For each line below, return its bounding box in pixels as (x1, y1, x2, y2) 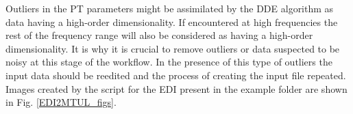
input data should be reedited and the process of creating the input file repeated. (5, 68, 346, 82)
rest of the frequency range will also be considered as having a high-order (5, 28, 313, 42)
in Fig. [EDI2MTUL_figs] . (5, 95, 117, 109)
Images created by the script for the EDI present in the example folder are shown (5, 81, 348, 96)
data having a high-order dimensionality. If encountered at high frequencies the (5, 14, 338, 29)
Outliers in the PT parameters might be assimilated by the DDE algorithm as (5, 1, 334, 15)
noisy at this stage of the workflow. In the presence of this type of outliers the (5, 55, 332, 69)
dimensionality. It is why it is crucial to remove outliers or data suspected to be (5, 41, 340, 55)
